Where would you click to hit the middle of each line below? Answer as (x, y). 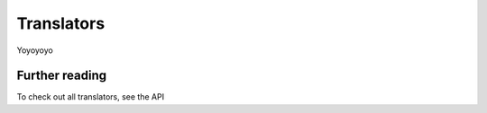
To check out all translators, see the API (91, 97)
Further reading (62, 76)
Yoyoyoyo (35, 50)
